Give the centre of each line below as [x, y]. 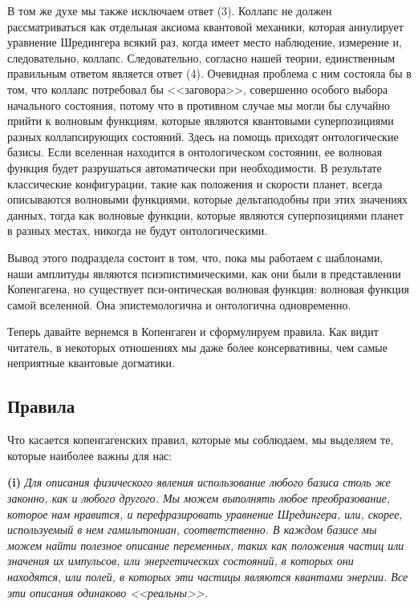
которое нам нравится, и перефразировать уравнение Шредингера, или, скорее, [205, 513]
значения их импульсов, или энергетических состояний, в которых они [181, 561]
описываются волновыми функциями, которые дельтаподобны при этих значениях [208, 199]
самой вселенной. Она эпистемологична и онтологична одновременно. [179, 304]
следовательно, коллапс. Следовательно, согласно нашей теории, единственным [201, 57]
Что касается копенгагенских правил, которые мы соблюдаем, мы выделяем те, [201, 440]
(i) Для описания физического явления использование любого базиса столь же [199, 482]
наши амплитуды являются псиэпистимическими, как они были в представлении [204, 273]
